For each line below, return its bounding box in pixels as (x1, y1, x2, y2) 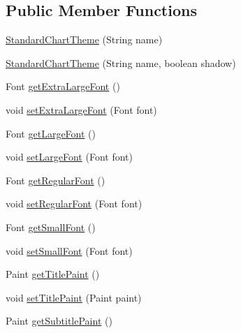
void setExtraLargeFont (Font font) (6, 102, 157, 117)
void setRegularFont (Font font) (6, 196, 143, 211)
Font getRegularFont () (6, 172, 105, 187)
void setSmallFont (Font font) (6, 243, 133, 258)
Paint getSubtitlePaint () (6, 313, 112, 328)
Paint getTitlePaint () (6, 267, 100, 281)
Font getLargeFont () (6, 126, 96, 140)
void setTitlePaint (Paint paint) (6, 290, 142, 304)
